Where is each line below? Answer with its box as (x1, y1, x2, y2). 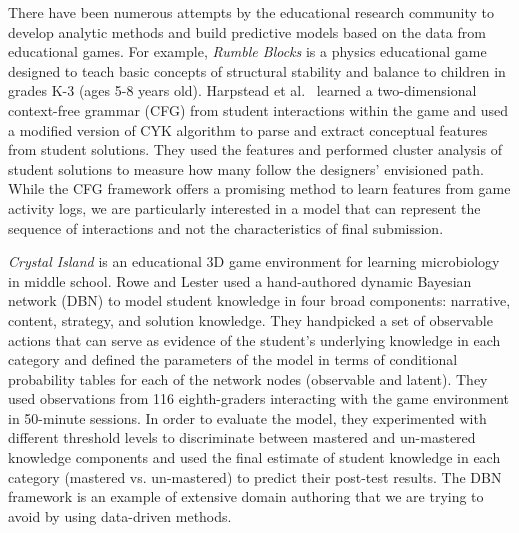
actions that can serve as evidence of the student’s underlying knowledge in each (8, 329, 501, 350)
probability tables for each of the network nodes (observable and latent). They (8, 368, 488, 389)
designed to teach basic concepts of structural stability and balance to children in (8, 60, 506, 81)
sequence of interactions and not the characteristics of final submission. (8, 217, 444, 238)
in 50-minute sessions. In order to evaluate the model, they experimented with (8, 407, 487, 428)
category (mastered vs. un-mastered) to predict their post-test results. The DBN (8, 466, 502, 487)
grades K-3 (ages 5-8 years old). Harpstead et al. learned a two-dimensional (8, 80, 477, 101)
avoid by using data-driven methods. (8, 505, 232, 526)
